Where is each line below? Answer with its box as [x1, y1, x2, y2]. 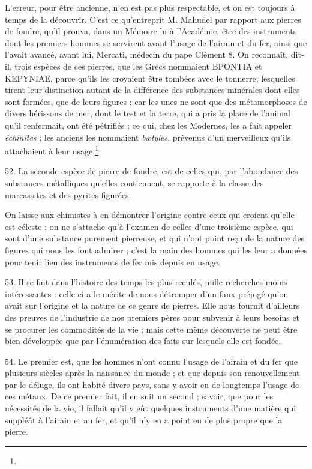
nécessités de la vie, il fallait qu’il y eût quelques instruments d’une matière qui [5, 402, 296, 414]
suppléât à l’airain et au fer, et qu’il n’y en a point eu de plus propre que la [5, 413, 283, 426]
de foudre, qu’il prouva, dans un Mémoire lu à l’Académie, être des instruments [5, 25, 297, 37]
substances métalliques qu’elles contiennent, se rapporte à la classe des [5, 176, 264, 189]
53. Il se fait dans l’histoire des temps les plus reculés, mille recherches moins [5, 276, 287, 288]
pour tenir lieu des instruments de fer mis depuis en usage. [5, 255, 220, 268]
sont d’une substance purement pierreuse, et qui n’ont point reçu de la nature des [5, 232, 305, 244]
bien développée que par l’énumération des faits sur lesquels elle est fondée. [5, 334, 281, 347]
